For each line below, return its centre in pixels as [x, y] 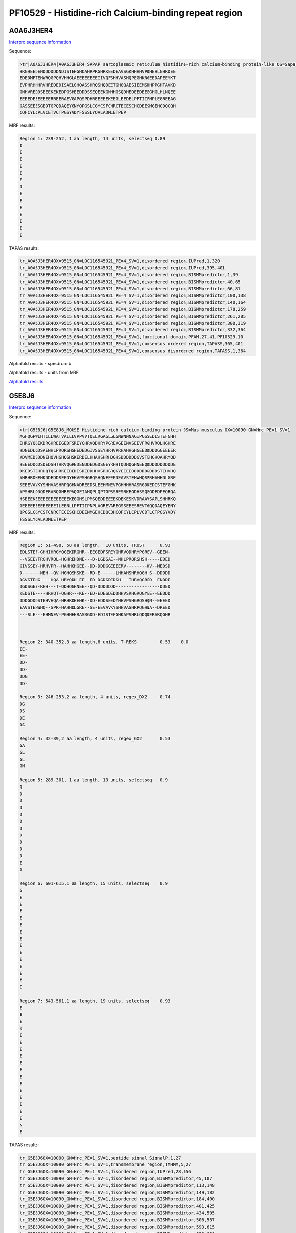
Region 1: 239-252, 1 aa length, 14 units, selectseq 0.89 [92, 139]
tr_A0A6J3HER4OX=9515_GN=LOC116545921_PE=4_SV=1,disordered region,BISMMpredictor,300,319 [133, 323]
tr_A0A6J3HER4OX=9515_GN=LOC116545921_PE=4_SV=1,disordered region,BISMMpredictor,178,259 [133, 309]
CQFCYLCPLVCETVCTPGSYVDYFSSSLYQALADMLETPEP [73, 113]
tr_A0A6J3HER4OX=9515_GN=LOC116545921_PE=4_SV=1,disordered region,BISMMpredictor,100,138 [133, 295]
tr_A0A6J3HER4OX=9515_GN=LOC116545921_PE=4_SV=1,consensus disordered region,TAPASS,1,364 [133, 351]
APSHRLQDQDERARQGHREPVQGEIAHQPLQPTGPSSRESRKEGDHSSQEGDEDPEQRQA [98, 492]
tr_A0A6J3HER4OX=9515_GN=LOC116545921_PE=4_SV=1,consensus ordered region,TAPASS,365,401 [131, 344]
